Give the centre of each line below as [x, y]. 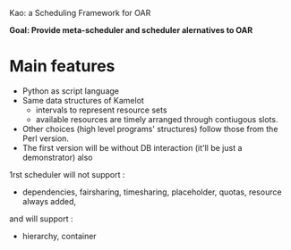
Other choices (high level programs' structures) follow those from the [150, 129]
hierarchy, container [59, 236]
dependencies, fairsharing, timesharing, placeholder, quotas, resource [152, 192]
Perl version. [46, 138]
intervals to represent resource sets [101, 110]
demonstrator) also [57, 157]
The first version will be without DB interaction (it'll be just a [132, 147]
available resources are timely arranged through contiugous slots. [157, 119]
